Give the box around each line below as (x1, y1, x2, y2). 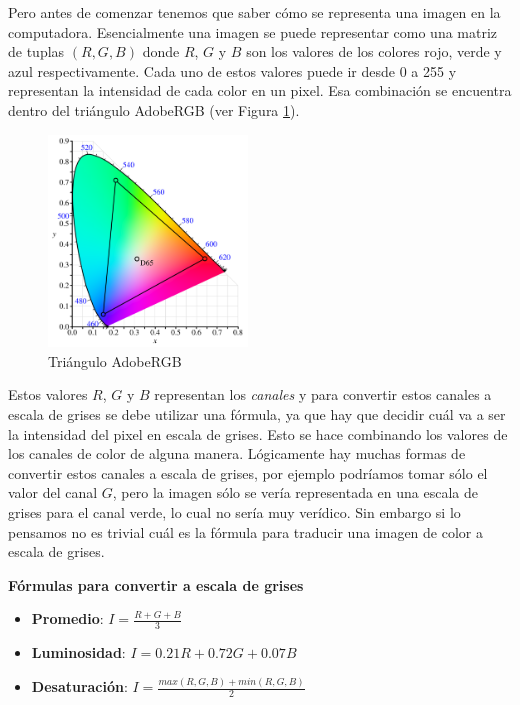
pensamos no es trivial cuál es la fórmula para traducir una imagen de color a (8, 521, 483, 542)
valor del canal (8, 482, 98, 503)
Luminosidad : (31, 642, 126, 663)
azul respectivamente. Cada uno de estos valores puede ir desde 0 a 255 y (8, 60, 457, 81)
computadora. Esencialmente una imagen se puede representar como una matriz (8, 21, 498, 42)
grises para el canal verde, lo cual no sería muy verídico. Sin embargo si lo (8, 501, 461, 522)
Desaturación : (31, 676, 128, 697)
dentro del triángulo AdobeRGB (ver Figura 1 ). (8, 99, 300, 120)
